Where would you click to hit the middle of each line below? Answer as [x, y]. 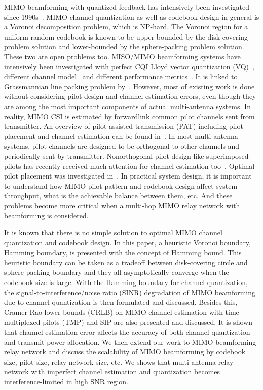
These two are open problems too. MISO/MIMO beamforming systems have [122, 56]
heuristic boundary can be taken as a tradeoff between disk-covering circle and [126, 262]
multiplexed [22, 322]
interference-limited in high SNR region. [66, 381]
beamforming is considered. [46, 215]
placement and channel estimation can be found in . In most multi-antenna [121, 136]
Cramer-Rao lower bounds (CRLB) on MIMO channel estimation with [114, 312]
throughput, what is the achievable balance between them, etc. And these [118, 196]
